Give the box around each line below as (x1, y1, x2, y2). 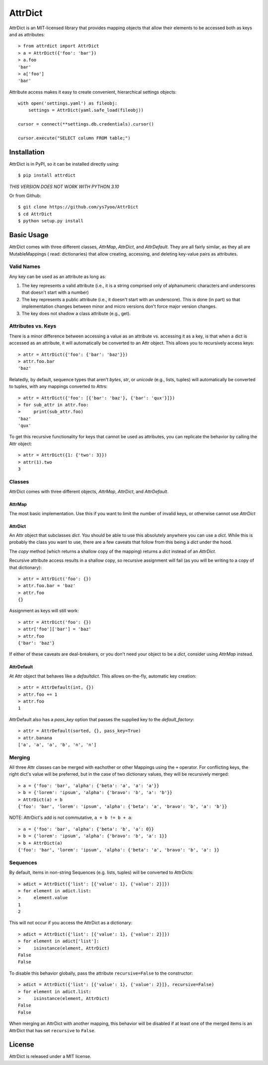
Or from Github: (9, 193, 42, 199)
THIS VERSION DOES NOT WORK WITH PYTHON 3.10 (9, 184, 119, 190)
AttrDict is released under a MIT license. (9, 1054, 92, 1060)
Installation (9, 148, 45, 156)
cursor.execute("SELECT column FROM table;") (18, 135, 131, 141)
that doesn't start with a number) (21, 289, 89, 295)
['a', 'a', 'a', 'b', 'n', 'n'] (18, 742, 97, 747)
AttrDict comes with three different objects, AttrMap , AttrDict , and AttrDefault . (9, 489, 169, 495)
